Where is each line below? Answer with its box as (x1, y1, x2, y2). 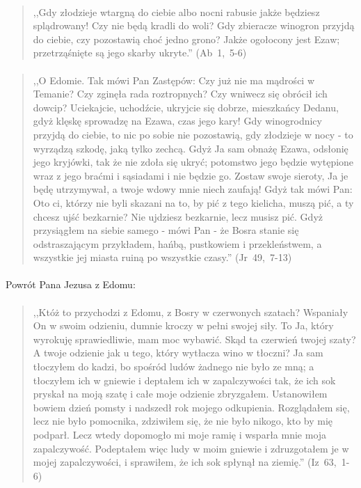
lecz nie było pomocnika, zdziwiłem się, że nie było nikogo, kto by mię (33, 414, 333, 428)
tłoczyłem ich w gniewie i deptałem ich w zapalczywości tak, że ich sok (33, 372, 336, 387)
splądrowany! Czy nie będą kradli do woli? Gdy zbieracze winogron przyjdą (33, 18, 355, 33)
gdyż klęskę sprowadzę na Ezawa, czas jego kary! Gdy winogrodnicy (33, 113, 322, 128)
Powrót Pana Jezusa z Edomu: (6, 277, 136, 292)
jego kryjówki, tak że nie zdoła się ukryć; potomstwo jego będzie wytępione (33, 155, 354, 169)
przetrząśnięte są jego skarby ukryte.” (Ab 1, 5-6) (33, 45, 247, 60)
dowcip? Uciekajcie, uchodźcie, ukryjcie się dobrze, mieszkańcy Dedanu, (33, 100, 339, 114)
